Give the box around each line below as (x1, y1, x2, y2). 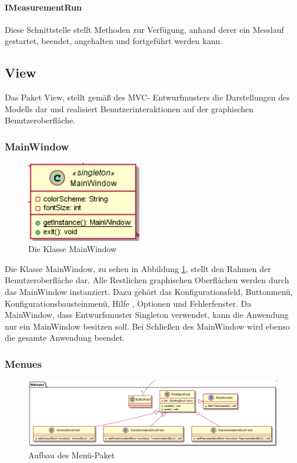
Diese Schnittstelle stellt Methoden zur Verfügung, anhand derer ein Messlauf (5, 23, 284, 35)
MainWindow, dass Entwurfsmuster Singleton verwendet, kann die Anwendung (5, 308, 289, 321)
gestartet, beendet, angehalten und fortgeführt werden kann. (5, 35, 223, 47)
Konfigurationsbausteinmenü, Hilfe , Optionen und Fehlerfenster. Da (5, 297, 252, 309)
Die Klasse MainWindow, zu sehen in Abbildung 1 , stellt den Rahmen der (5, 262, 271, 274)
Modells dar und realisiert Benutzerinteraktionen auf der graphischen (5, 102, 254, 115)
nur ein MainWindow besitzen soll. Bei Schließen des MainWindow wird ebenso (5, 320, 290, 332)
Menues (5, 356, 42, 371)
